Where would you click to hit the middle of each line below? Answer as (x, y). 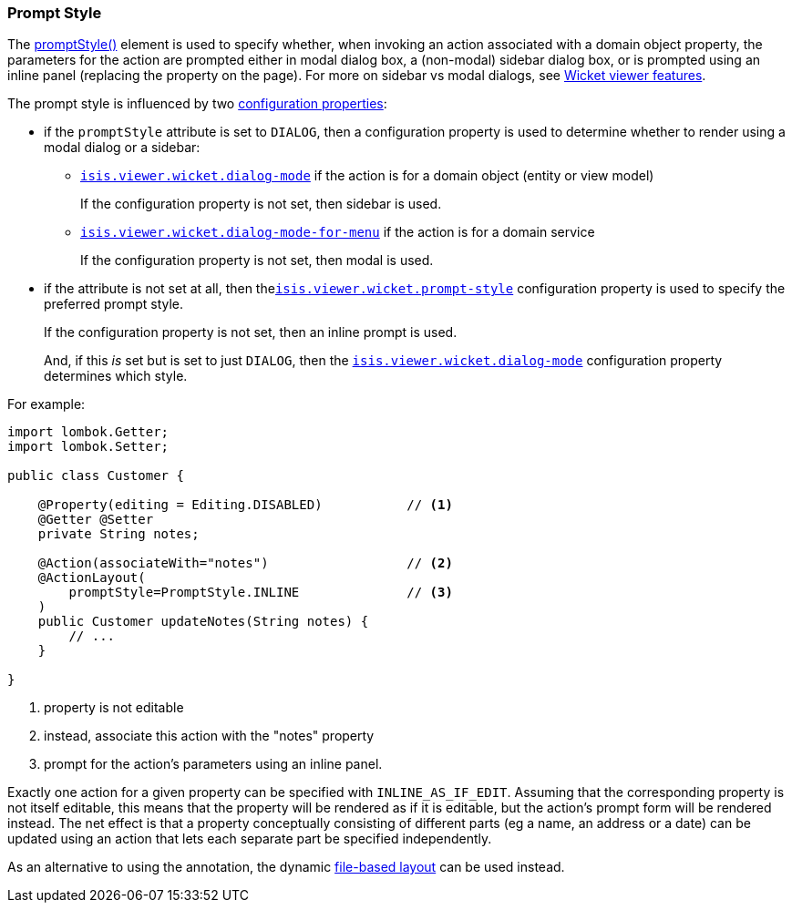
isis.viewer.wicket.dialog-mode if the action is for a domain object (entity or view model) (367, 176)
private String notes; (118, 534)
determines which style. (116, 376)
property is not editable (114, 708)
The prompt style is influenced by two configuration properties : (197, 104)
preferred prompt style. (114, 304)
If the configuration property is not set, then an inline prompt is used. (251, 332)
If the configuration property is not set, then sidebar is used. (261, 204)
